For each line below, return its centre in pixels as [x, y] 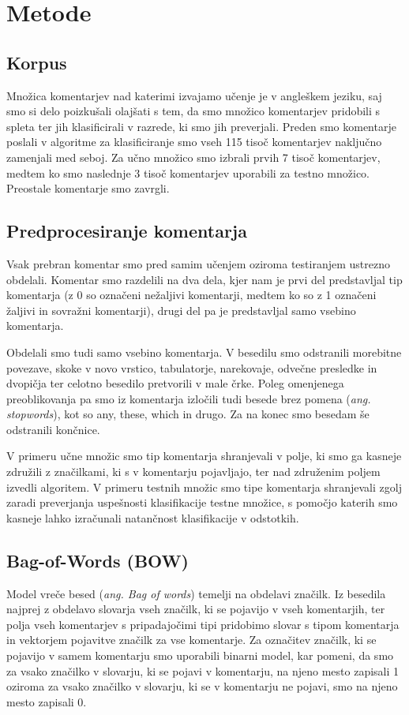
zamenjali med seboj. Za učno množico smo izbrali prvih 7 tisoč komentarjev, [193, 157]
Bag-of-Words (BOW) [98, 560]
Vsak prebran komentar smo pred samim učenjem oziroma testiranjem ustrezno [198, 263]
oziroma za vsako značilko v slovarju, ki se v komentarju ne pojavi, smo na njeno [202, 686]
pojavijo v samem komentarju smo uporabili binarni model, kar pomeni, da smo [200, 655]
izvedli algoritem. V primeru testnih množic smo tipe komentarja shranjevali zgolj [204, 487]
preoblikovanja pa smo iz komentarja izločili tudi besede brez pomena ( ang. [189, 398]
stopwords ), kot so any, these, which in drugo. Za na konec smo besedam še [188, 414]
